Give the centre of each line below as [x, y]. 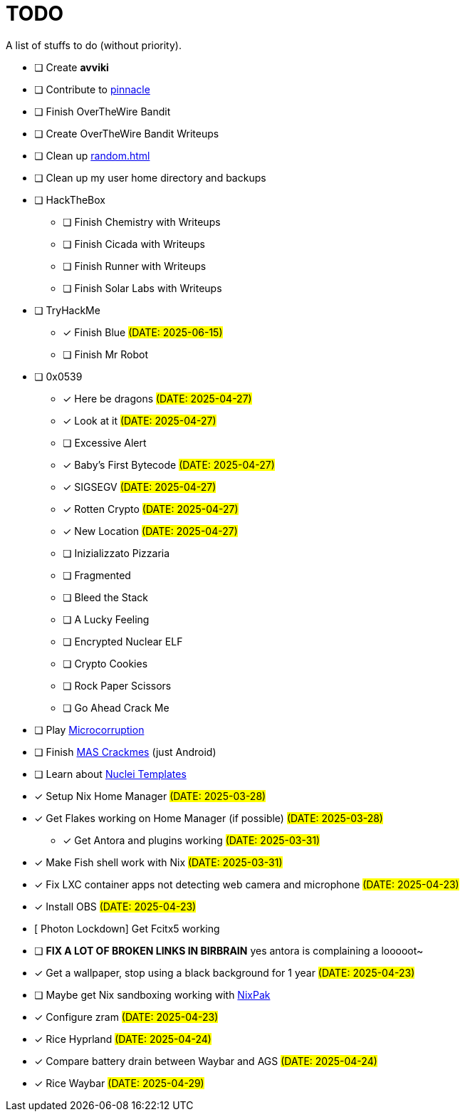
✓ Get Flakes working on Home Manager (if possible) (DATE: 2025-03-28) [209, 818]
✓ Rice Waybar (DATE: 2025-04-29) [119, 1083]
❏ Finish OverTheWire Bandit [103, 111]
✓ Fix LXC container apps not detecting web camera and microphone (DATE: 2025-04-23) [247, 884]
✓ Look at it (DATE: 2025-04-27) [140, 420]
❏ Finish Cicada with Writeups [134, 244]
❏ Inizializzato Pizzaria [116, 553]
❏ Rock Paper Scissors [117, 685]
